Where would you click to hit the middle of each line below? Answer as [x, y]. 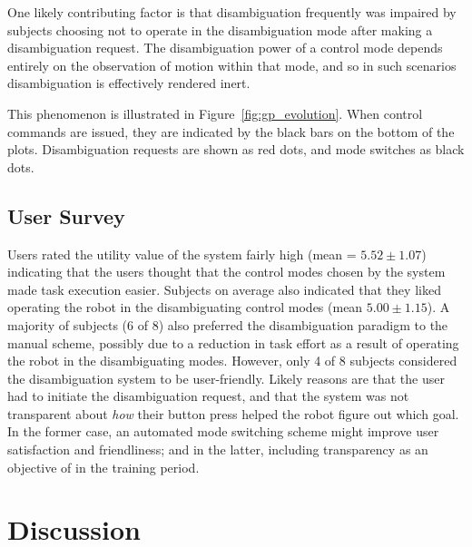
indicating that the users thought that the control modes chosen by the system [226, 272]
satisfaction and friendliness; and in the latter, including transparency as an [218, 449]
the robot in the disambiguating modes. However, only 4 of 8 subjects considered [232, 361]
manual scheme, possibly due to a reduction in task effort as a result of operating [233, 342]
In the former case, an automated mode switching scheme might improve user [223, 431]
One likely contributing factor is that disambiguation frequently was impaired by [232, 12]
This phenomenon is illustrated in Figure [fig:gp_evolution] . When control [215, 113]
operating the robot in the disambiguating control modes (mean [185, 307]
